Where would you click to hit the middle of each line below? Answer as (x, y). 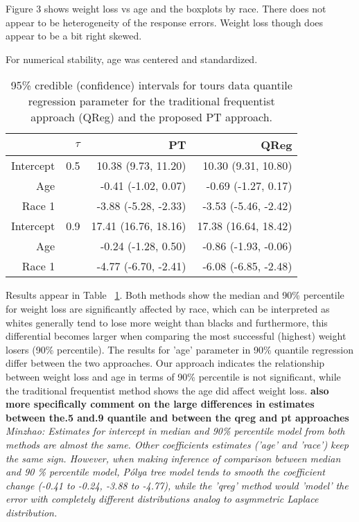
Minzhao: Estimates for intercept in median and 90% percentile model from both (175, 431)
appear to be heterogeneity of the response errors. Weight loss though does (165, 22)
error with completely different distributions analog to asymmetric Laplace (162, 499)
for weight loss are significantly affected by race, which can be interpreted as (168, 308)
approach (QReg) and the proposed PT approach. (152, 117)
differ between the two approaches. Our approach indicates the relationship (165, 363)
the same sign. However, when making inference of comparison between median (173, 458)
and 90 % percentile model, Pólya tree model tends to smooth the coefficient (165, 472)
